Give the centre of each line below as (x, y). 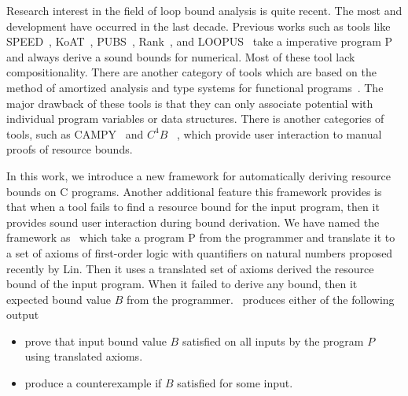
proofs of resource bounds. (70, 149)
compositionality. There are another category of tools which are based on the (191, 72)
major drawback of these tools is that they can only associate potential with (190, 103)
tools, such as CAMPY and (75, 133)
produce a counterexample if (93, 383)
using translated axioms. (84, 356)
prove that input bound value (96, 340)
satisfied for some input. (235, 383)
